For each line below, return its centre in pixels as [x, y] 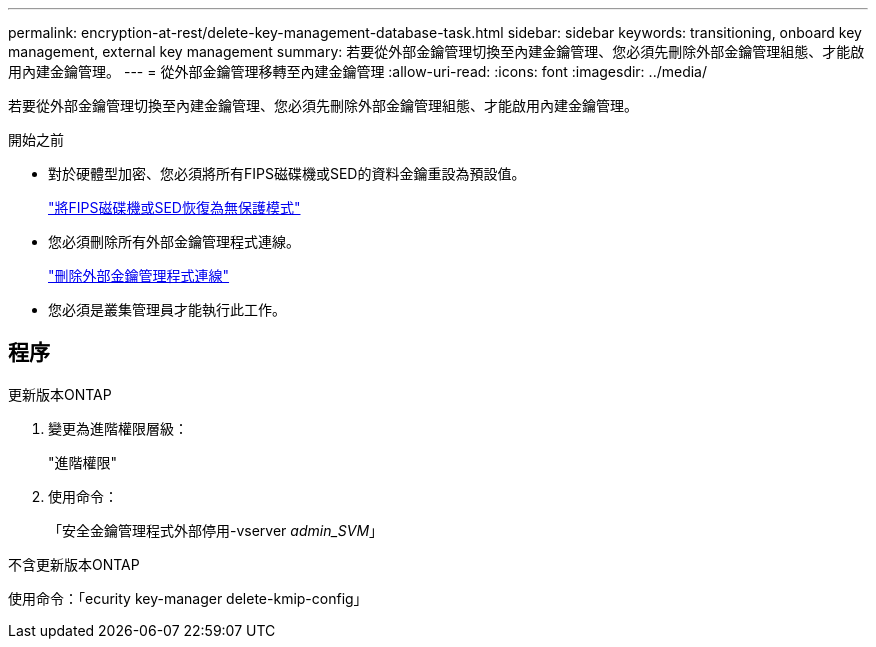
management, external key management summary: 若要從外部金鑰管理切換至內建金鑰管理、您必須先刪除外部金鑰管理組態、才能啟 [436, 51]
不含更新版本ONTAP [74, 564]
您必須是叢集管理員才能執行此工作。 [167, 309]
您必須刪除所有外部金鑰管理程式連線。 [174, 241]
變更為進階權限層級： [118, 428]
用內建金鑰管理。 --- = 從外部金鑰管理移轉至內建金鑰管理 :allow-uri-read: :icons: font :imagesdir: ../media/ [358, 71]
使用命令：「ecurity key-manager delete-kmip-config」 [188, 598]
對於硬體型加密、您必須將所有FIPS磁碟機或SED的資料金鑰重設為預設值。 [287, 173]
